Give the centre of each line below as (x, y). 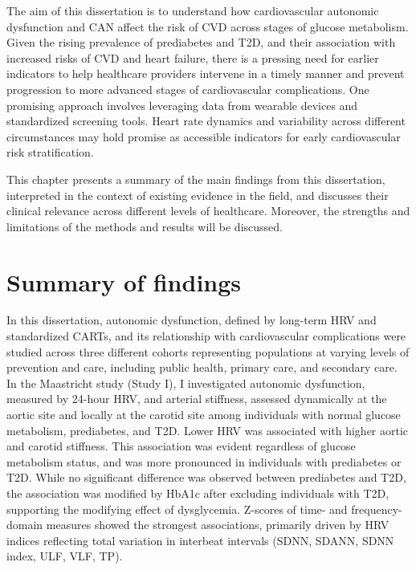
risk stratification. (50, 152)
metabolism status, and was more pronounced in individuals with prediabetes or (204, 461)
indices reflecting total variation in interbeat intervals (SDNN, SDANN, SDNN (200, 540)
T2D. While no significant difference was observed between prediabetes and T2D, (206, 477)
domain (25, 525)
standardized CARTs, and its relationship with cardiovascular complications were (206, 336)
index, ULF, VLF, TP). (65, 556)
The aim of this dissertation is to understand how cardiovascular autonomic (193, 10)
